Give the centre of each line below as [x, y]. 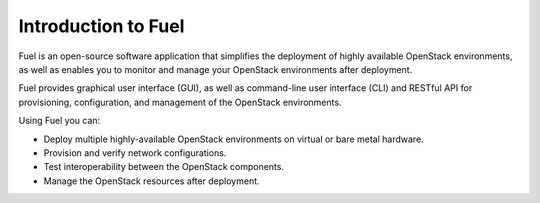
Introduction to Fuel [101, 26]
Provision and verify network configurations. [135, 152]
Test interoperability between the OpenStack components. [164, 167]
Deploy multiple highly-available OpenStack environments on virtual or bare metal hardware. [233, 139]
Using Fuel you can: [59, 121]
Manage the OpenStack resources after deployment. [151, 181]
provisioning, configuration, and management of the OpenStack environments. [180, 102]
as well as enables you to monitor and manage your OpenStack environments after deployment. [215, 69]
